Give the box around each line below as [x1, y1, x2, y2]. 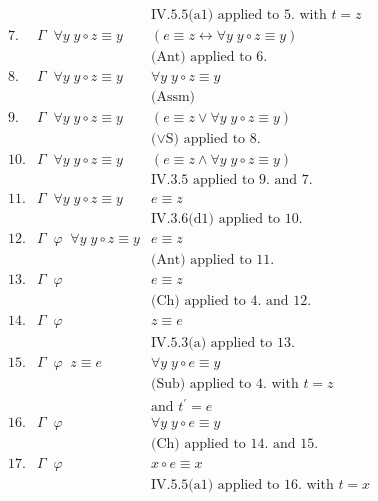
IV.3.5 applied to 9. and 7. [150, 173, 313, 188]
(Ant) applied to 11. [150, 253, 275, 268]
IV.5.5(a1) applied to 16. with [150, 478, 334, 493]
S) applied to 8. [165, 132, 261, 147]
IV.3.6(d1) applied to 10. [150, 212, 303, 227]
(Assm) [150, 90, 196, 105]
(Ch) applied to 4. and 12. [150, 294, 312, 309]
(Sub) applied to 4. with [150, 376, 299, 391]
